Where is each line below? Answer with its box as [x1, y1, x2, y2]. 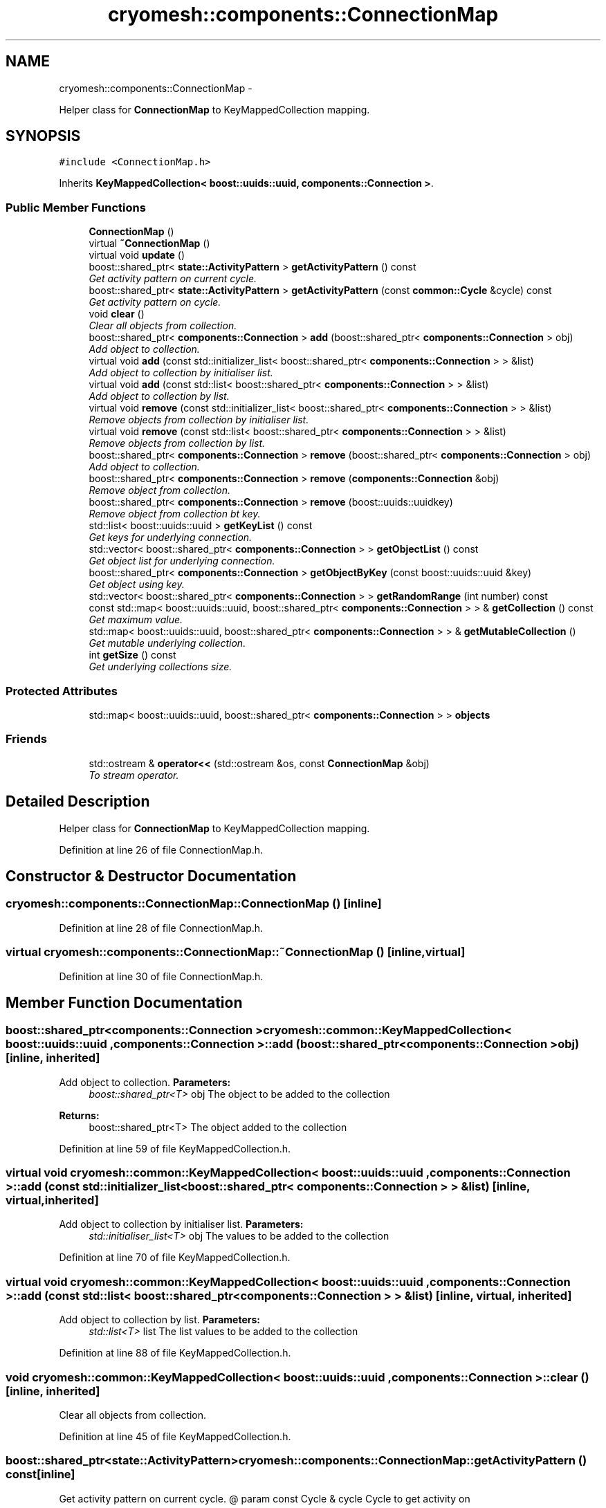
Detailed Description [6, 793, 150, 811]
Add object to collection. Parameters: [59, 1076, 231, 1088]
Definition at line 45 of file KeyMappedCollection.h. [59, 1430, 291, 1442]
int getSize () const [89, 649, 176, 661]
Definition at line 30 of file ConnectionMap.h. [59, 970, 264, 982]
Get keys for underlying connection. [89, 531, 252, 544]
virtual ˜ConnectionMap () [89, 237, 210, 250]
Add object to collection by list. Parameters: [59, 1314, 261, 1326]
